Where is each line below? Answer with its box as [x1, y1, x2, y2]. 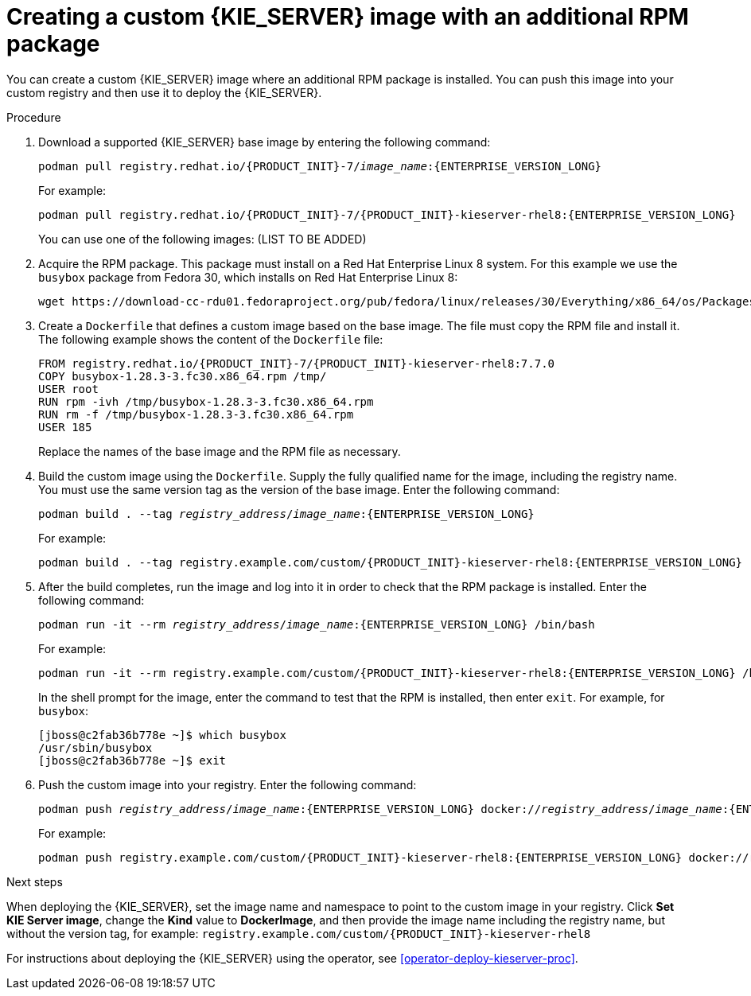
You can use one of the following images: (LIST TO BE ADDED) [38, 231, 367, 246]
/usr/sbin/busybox [38, 741, 153, 754]
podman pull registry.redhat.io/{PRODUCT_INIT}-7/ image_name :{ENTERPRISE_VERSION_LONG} [38, 159, 602, 173]
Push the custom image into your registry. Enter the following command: [38, 777, 417, 792]
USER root [38, 382, 99, 395]
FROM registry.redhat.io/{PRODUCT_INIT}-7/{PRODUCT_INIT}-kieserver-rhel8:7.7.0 [38, 356, 555, 370]
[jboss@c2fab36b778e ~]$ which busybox [38, 728, 286, 741]
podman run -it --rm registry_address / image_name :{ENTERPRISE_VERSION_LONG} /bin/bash [38, 617, 595, 631]
